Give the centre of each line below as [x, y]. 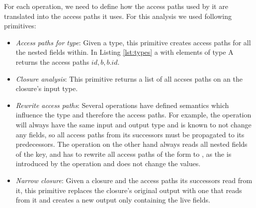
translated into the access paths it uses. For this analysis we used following [118, 16]
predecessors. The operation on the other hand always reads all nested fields [131, 144]
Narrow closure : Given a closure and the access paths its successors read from [134, 180]
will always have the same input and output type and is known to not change [133, 124]
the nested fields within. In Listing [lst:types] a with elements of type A [125, 52]
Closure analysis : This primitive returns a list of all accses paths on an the [129, 78]
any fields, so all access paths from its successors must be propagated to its [130, 134]
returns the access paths [52, 61]
